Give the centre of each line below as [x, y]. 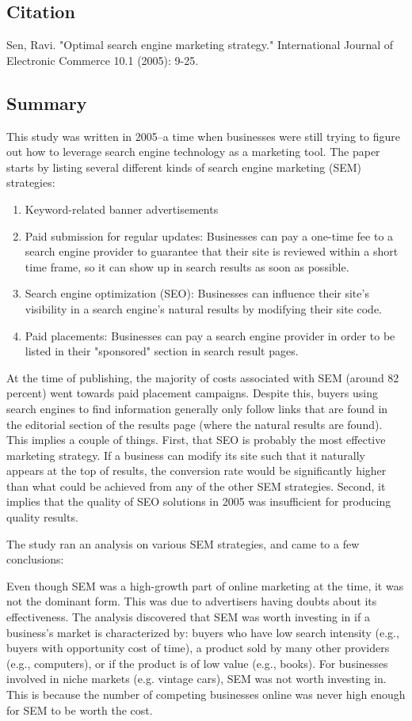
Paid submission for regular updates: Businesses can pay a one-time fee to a [209, 235]
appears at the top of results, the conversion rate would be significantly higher [196, 471]
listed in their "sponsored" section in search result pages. [162, 351]
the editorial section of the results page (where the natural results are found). [195, 424]
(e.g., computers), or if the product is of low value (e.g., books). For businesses [197, 663]
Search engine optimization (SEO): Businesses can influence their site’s [197, 293]
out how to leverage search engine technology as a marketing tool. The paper [193, 152]
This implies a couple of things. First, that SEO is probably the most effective [196, 440]
